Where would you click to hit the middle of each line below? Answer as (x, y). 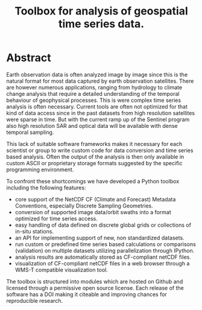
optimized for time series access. (56, 218)
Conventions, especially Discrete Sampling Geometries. (84, 206)
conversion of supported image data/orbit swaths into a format (93, 212)
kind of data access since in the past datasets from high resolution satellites (100, 113)
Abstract (29, 58)
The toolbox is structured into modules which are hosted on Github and (95, 281)
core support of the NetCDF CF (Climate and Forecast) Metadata (95, 199)
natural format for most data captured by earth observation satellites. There (100, 81)
